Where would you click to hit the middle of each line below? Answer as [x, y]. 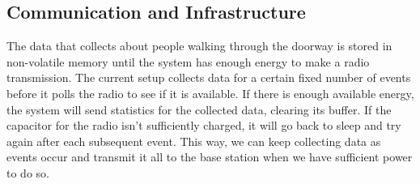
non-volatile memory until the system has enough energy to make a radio [188, 61]
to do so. [28, 172]
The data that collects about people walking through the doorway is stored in [199, 46]
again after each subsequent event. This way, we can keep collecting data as [194, 141]
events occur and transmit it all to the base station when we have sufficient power [210, 157]
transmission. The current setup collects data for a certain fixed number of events [209, 77]
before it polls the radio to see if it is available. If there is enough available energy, [210, 93]
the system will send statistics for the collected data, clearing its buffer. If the [199, 109]
